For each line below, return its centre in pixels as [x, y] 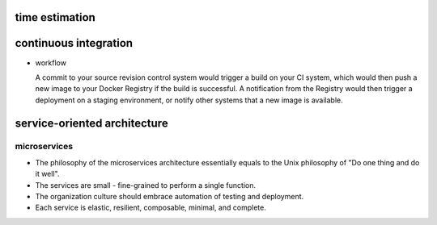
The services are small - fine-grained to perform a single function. [146, 185]
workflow [51, 62]
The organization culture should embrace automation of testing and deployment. [170, 197]
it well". [47, 174]
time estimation [55, 17]
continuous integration [74, 43]
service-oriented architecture [92, 123]
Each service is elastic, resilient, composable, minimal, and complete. [151, 208]
